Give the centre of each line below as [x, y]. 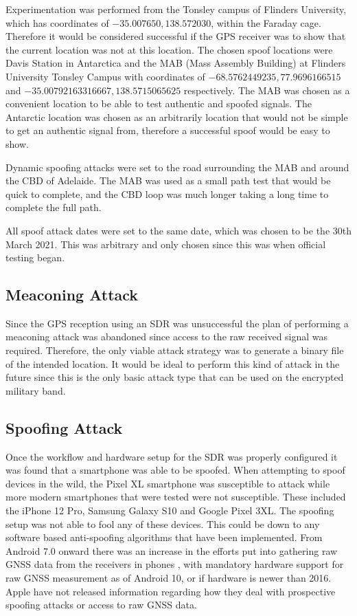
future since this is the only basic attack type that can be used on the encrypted [175, 377]
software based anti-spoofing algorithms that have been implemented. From [164, 537]
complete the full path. [54, 207]
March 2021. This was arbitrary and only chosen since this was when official [166, 244]
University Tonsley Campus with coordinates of [105, 76]
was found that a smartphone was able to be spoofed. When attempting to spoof [175, 470]
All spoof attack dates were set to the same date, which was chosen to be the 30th [179, 230]
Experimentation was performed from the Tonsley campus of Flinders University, [176, 9]
